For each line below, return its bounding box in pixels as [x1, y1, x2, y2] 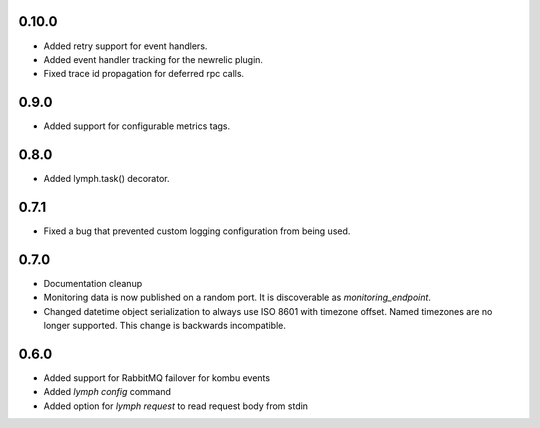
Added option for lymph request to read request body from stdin [43, 400, 309, 412]
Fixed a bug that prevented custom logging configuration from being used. [43, 225, 351, 237]
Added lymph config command [43, 386, 172, 398]
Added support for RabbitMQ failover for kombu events [43, 372, 270, 384]
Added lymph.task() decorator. [43, 173, 170, 185]
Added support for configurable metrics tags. [43, 120, 231, 132]
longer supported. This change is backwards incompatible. [43, 320, 287, 332]
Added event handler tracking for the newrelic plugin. [43, 53, 264, 65]
